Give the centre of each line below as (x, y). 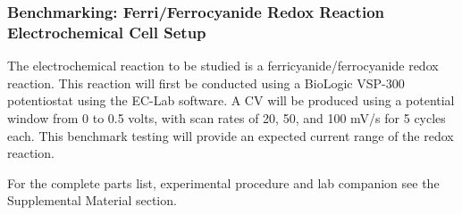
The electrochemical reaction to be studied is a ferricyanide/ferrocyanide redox (223, 66)
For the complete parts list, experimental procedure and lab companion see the (223, 182)
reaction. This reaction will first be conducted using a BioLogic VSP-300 (206, 83)
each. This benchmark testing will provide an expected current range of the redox (231, 135)
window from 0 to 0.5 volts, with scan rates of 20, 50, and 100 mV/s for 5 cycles (227, 117)
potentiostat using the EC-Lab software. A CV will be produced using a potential (231, 100)
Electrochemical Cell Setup (107, 32)
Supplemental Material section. (92, 200)
